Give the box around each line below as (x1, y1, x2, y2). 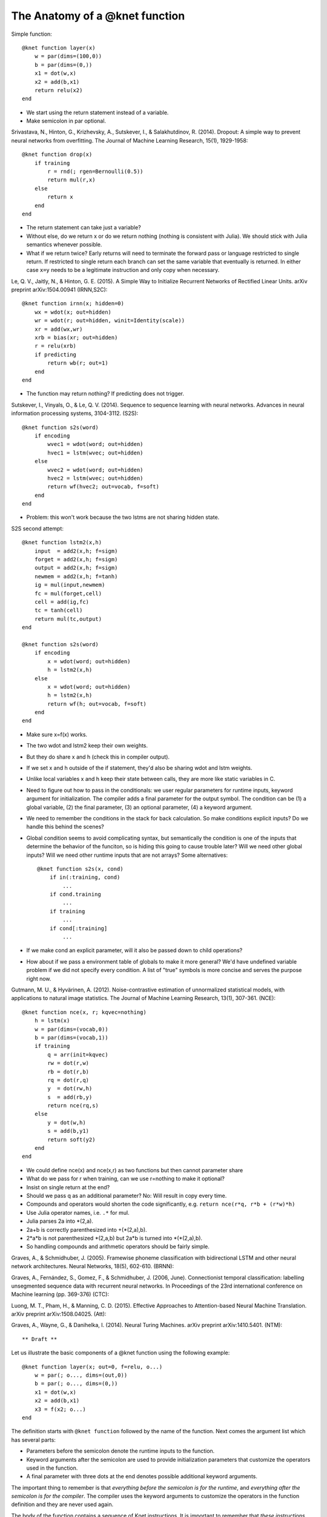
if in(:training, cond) (49, 874, 121, 881)
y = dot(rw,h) (47, 1085, 93, 1092)
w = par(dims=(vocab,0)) (34, 1025, 108, 1033)
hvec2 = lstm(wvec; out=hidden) (47, 475, 144, 482)
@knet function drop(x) (22, 151, 93, 158)
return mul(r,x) (47, 177, 96, 183)
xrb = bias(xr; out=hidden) (34, 334, 118, 341)
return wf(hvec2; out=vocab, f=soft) (47, 483, 160, 490)
